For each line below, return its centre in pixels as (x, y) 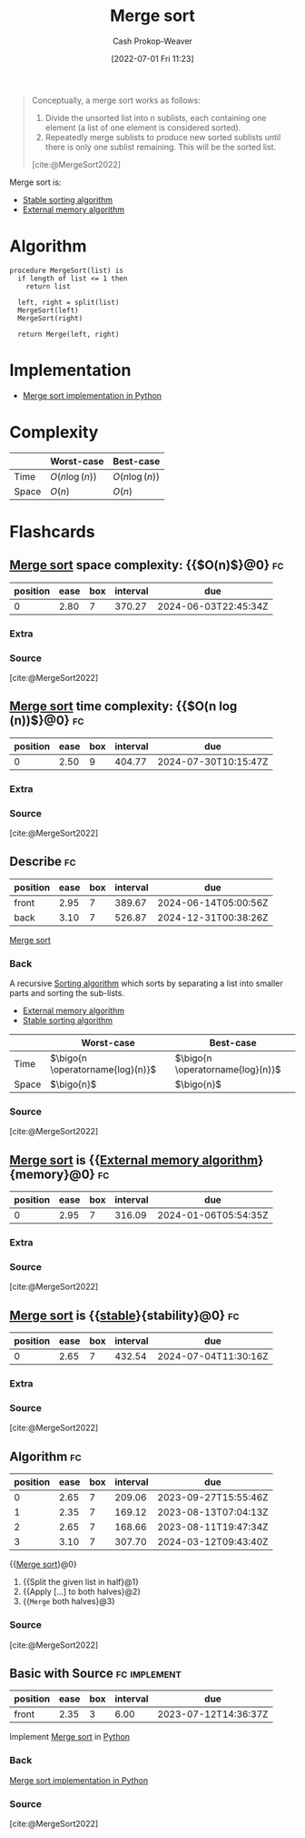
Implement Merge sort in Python (69, 1737)
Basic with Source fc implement (95, 1673)
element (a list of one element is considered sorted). (143, 127)
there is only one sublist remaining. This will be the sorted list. (161, 147)
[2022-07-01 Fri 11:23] (152, 58)
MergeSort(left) (48, 310)
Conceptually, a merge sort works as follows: (116, 100)
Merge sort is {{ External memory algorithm (134, 1160)
